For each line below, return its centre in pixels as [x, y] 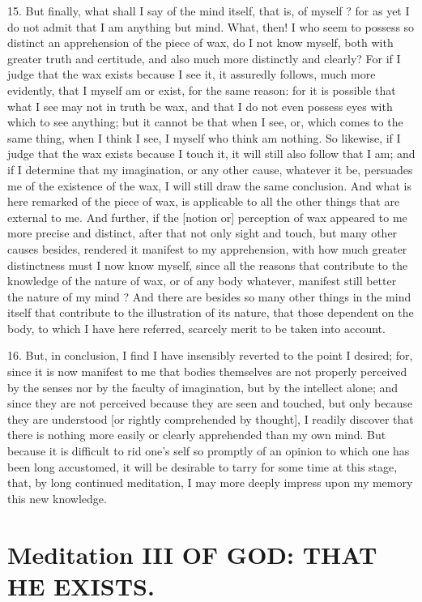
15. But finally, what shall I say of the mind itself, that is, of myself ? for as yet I [209, 11]
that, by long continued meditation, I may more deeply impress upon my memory [210, 482]
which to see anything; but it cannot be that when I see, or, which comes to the [205, 122]
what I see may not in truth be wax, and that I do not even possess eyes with [200, 106]
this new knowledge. [57, 498]
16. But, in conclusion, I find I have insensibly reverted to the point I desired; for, [210, 355]
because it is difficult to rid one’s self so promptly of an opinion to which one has [209, 451]
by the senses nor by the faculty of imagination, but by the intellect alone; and [203, 387]
